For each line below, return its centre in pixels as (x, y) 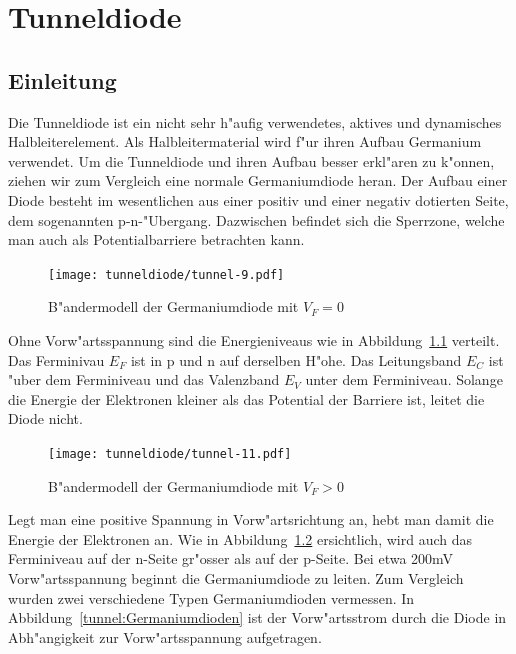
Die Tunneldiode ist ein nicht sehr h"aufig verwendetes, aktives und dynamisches (255, 121)
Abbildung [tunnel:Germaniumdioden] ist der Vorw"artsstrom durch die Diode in (257, 617)
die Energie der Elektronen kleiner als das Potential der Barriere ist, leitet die (246, 398)
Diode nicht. (45, 418)
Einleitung (62, 79)
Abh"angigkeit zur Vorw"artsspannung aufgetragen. (165, 636)
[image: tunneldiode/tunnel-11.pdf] (170, 453)
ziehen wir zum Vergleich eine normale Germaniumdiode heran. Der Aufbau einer (258, 180)
